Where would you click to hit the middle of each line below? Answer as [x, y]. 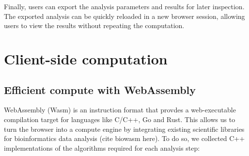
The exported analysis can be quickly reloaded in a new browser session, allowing [124, 16]
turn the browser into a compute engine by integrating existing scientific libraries [124, 129]
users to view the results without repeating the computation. [94, 25]
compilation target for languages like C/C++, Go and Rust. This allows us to [120, 119]
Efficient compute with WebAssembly [100, 89]
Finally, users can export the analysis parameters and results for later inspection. [124, 6]
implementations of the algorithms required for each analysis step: [102, 148]
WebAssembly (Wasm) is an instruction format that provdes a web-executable [120, 110]
